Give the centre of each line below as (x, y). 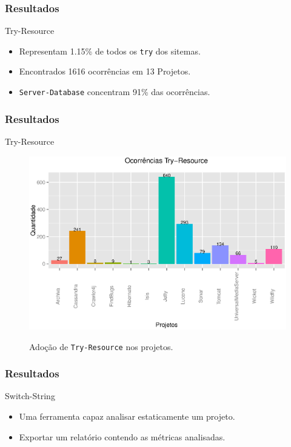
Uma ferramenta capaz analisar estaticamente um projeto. (127, 416)
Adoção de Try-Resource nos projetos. (101, 346)
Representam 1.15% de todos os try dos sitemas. (110, 51)
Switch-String (30, 396)
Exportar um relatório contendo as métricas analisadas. (122, 436)
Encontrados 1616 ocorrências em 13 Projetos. (105, 71)
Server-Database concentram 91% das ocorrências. (115, 92)
